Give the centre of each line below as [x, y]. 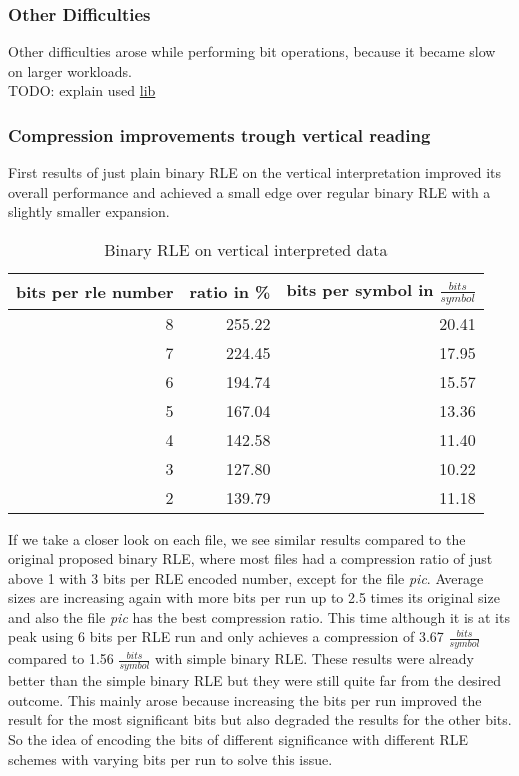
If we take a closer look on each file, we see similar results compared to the [237, 538]
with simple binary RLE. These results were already [314, 658]
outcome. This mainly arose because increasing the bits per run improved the [245, 699]
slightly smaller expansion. [89, 211]
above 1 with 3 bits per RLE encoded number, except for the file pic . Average [246, 577]
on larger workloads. [70, 70]
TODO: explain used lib [82, 90]
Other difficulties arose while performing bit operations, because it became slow [252, 51]
